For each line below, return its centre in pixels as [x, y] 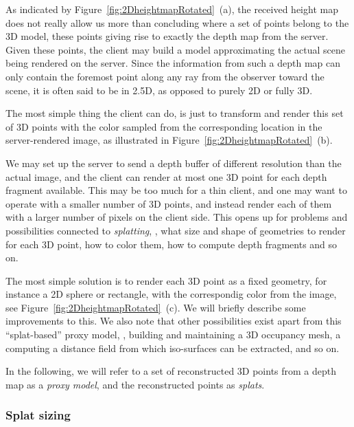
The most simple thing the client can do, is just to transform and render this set [175, 113]
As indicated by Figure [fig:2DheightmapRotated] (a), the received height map [172, 9]
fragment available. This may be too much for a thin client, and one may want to [176, 190]
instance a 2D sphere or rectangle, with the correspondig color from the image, [171, 294]
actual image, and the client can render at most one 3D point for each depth [166, 176]
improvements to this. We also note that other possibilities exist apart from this [174, 321]
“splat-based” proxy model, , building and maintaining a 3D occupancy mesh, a [173, 335]
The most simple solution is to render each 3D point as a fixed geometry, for [166, 280]
